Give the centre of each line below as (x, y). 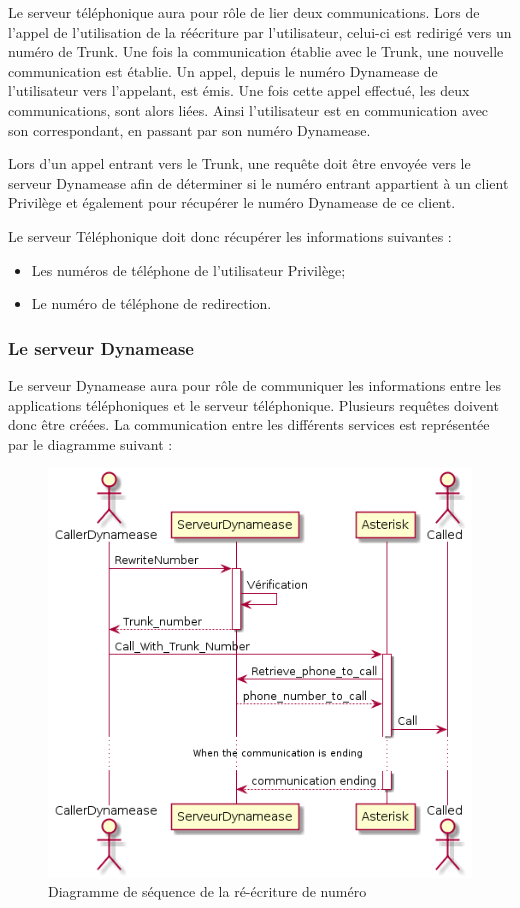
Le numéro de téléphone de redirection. (151, 303)
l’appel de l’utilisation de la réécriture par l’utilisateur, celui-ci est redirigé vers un (260, 31)
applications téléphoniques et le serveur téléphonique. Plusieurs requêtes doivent (253, 404)
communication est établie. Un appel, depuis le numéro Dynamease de (223, 70)
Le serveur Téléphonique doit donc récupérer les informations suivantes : (230, 235)
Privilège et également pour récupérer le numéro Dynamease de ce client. (232, 202)
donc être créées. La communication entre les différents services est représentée (249, 424)
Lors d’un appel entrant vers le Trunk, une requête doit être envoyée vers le (239, 163)
